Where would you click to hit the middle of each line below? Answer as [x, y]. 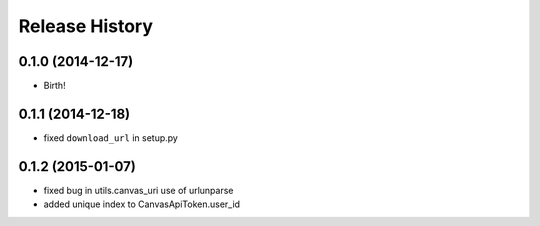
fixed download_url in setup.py [111, 137]
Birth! [54, 86]
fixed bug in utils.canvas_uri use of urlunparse [138, 190]
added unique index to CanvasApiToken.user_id [141, 204]
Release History [86, 26]
